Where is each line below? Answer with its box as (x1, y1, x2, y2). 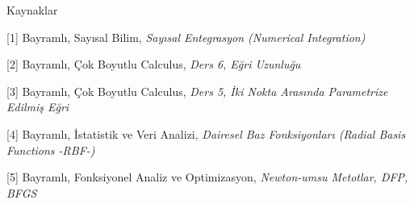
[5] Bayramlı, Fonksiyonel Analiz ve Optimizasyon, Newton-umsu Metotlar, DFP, (6, 169, 408, 185)
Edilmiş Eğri (6, 98, 69, 115)
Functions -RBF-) (6, 141, 95, 158)
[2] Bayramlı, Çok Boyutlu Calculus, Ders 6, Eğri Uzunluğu (6, 56, 301, 73)
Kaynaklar (6, 2, 58, 18)
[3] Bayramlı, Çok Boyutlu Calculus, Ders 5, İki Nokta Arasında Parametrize (6, 82, 388, 99)
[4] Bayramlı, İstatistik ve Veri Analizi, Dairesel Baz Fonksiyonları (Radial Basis (6, 125, 406, 142)
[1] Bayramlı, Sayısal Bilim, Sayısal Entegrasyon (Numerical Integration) (6, 28, 366, 45)
